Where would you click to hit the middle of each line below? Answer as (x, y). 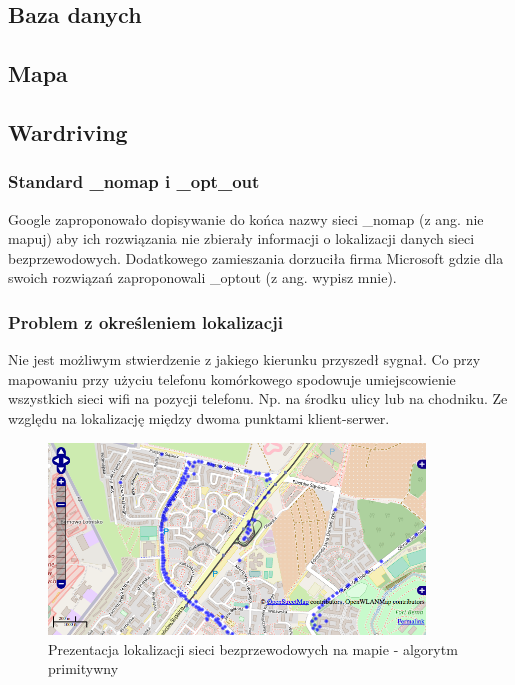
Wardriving (68, 131)
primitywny (83, 668)
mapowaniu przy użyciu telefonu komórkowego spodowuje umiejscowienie (232, 378)
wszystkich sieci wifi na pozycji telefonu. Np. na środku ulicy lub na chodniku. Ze (258, 398)
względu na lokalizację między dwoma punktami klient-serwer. (199, 417)
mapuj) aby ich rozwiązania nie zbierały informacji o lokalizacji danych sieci (241, 238)
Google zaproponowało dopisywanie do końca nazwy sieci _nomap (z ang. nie (246, 218)
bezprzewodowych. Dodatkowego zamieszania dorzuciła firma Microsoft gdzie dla (256, 257)
